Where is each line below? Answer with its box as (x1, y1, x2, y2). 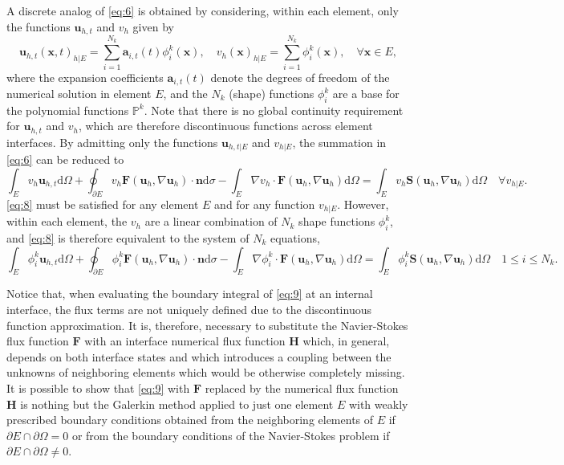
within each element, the (6, 213, 128, 230)
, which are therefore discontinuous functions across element (78, 117, 373, 134)
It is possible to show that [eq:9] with (6, 379, 190, 396)
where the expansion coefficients (6, 68, 164, 85)
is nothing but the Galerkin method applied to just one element (20, 395, 334, 412)
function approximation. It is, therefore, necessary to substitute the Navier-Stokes (6, 316, 408, 333)
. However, (337, 195, 389, 212)
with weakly (348, 395, 408, 412)
